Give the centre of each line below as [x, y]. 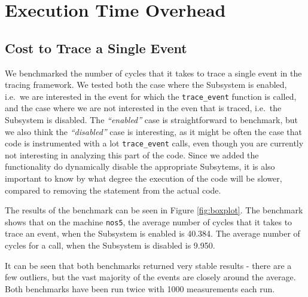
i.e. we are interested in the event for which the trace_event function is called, [151, 96]
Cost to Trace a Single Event [96, 48]
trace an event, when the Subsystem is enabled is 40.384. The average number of [153, 233]
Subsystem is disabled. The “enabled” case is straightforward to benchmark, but [152, 120]
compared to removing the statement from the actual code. [113, 190]
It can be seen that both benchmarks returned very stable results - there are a [148, 265]
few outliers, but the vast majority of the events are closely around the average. [150, 277]
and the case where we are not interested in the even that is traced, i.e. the [143, 108]
